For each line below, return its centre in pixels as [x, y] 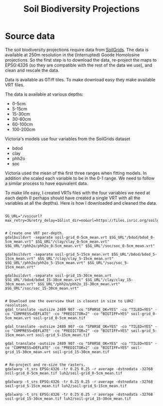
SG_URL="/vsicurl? [24, 216]
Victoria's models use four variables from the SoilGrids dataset [68, 139]
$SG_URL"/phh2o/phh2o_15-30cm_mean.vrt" [79, 284]
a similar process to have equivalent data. [47, 183]
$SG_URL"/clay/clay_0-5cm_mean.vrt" [73, 242]
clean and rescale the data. [32, 70]
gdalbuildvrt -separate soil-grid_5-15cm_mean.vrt [57, 254]
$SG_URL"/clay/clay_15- [109, 280]
